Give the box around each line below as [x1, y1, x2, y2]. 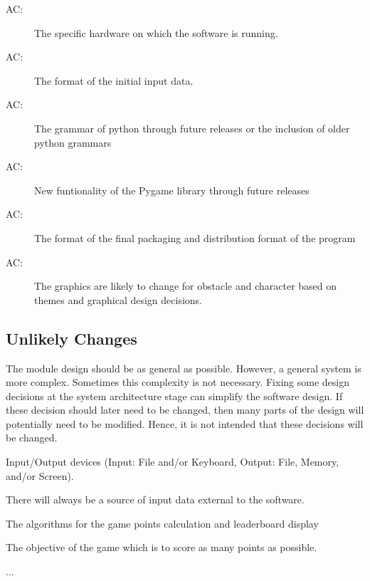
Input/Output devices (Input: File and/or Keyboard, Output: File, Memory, [6, 454, 339, 469]
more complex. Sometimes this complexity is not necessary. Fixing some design [6, 375, 349, 389]
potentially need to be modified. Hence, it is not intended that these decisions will [6, 416, 364, 431]
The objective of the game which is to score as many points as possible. [6, 540, 317, 555]
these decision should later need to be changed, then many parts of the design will [6, 402, 364, 417]
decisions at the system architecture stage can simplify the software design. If [6, 388, 343, 403]
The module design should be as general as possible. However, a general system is [6, 360, 361, 375]
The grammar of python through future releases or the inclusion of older [34, 120, 350, 135]
